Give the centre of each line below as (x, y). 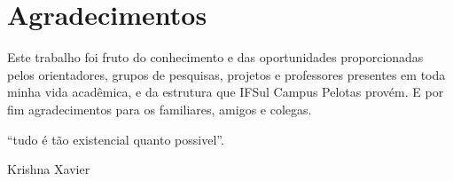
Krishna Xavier (49, 169)
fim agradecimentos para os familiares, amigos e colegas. (160, 109)
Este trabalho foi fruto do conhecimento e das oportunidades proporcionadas (215, 57)
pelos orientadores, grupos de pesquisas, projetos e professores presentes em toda (226, 74)
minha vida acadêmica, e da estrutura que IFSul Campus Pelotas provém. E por (226, 92)
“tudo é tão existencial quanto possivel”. (116, 139)
